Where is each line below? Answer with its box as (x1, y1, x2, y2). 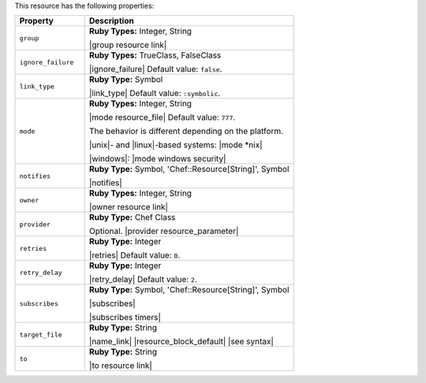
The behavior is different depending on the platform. (88, 126, 284, 137)
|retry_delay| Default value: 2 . (88, 274, 197, 285)
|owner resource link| (88, 202, 169, 213)
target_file (19, 330, 62, 339)
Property (19, 16, 54, 27)
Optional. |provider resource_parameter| (88, 225, 239, 236)
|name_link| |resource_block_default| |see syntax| (88, 336, 274, 347)
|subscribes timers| (88, 312, 161, 323)
